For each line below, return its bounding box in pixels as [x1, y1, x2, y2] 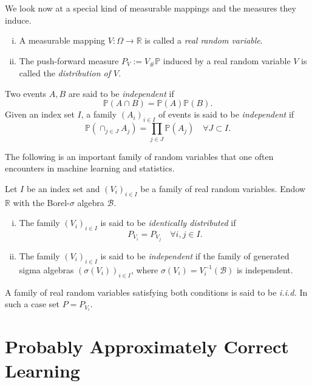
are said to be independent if [68, 87, 174, 99]
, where [131, 263, 158, 276]
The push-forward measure [19, 54, 119, 67]
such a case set [5, 298, 60, 310]
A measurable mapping [19, 34, 106, 47]
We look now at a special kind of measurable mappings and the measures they [5, 2, 296, 14]
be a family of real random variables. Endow [140, 182, 306, 195]
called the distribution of [19, 67, 110, 79]
